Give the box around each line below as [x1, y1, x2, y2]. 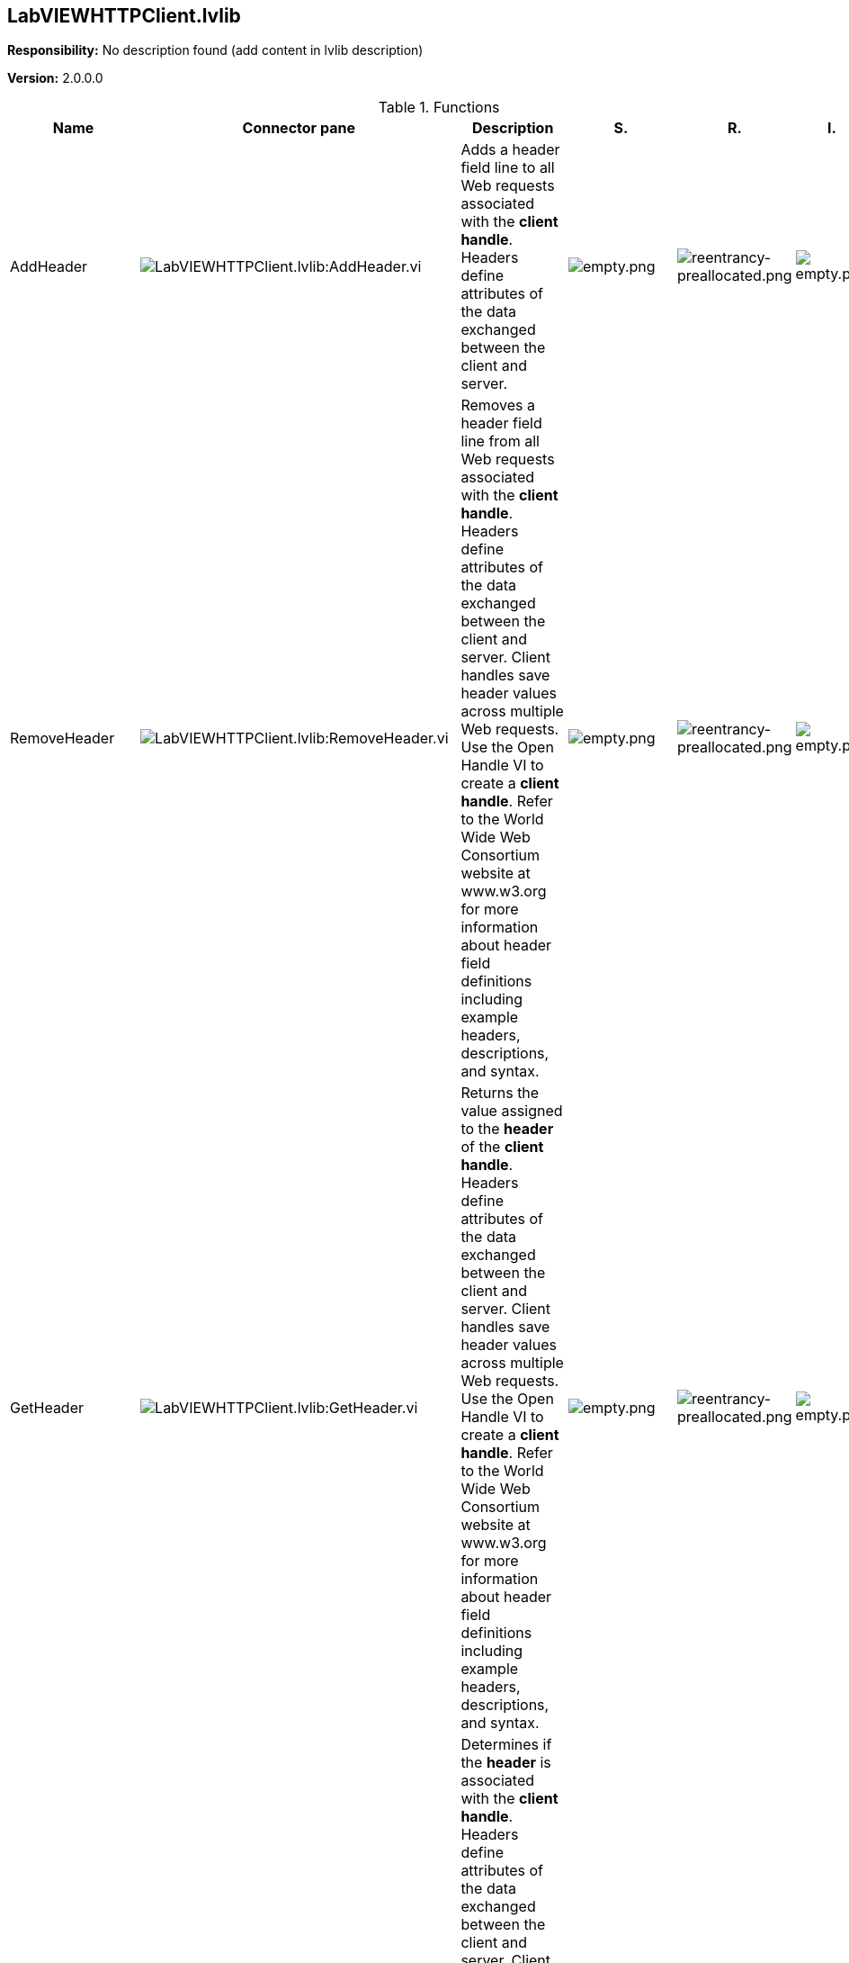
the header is [460, 1753, 551, 1772]
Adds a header [460, 140, 560, 159]
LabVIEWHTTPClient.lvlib [7, 5, 241, 27]
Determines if [460, 1735, 552, 1754]
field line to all [460, 158, 555, 177]
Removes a [460, 396, 535, 415]
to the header [460, 1120, 554, 1139]
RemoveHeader [10, 729, 115, 748]
